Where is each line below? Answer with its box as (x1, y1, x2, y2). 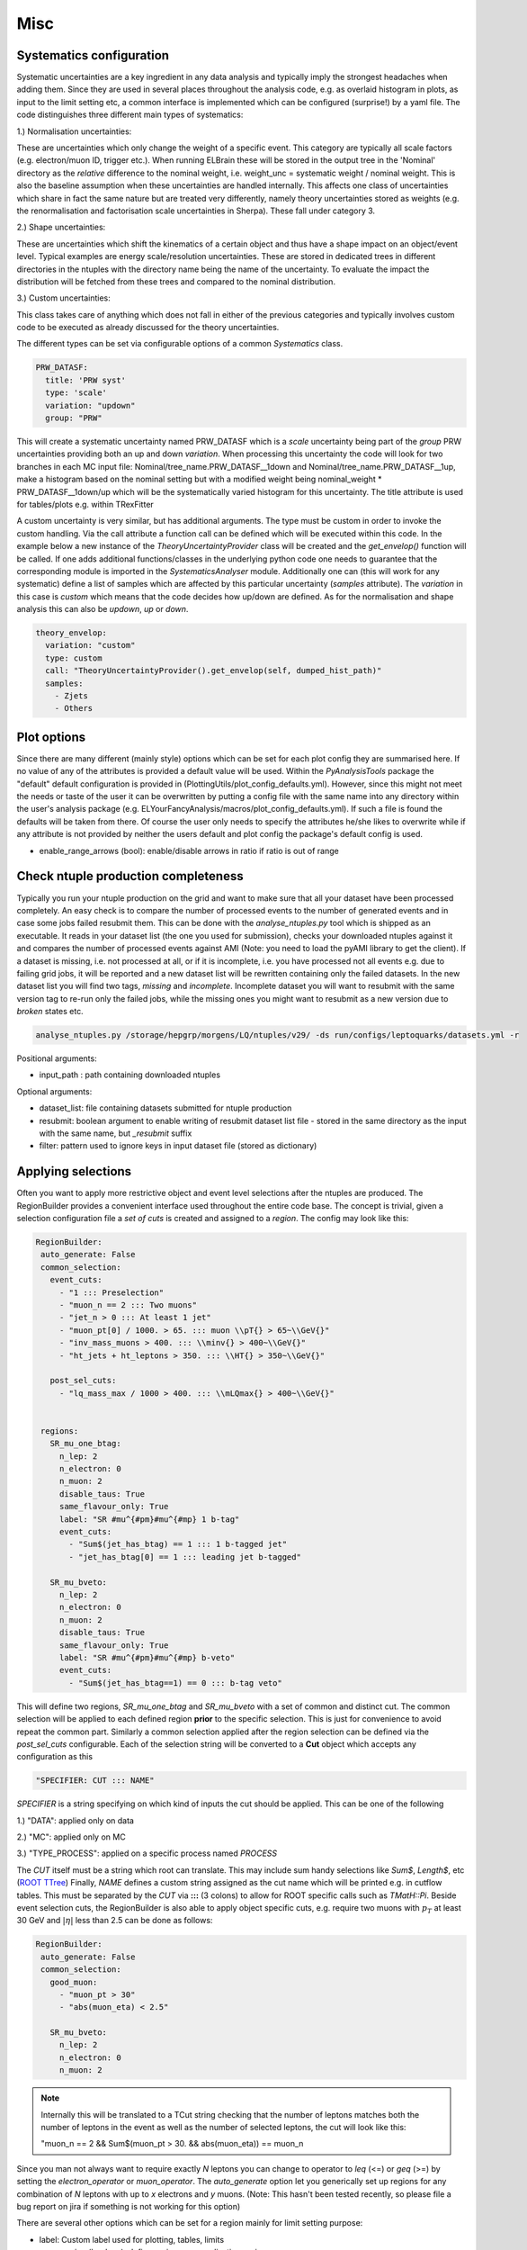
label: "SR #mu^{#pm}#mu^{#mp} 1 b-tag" (58, 1514, 240, 1525)
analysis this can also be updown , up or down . (16, 604, 189, 615)
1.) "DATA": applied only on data (16, 1814, 135, 1826)
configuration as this (16, 1751, 94, 1762)
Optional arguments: (16, 1085, 93, 1097)
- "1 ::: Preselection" (58, 1287, 165, 1298)
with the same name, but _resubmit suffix (39, 1128, 192, 1138)
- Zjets (54, 691, 89, 701)
